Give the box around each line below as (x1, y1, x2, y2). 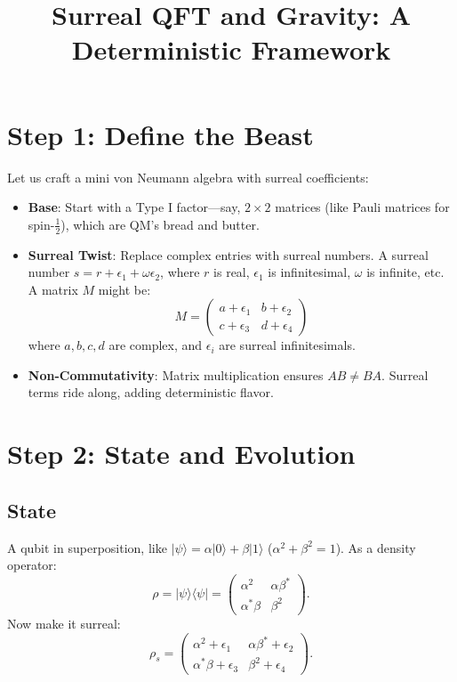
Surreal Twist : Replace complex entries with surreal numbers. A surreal (28, 245, 429, 264)
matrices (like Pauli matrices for (275, 198, 450, 216)
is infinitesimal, (268, 263, 351, 281)
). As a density (335, 538, 416, 556)
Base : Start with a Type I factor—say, (28, 198, 241, 216)
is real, (213, 263, 250, 281)
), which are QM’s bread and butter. (60, 215, 260, 233)
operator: (7, 556, 57, 574)
